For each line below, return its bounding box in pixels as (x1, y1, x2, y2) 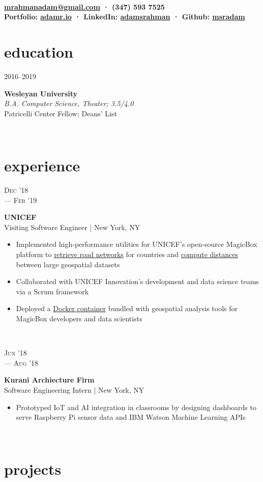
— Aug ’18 (4, 357, 39, 368)
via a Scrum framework (16, 286, 89, 296)
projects (4, 459, 62, 479)
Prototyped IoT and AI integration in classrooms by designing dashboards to (16, 401, 256, 412)
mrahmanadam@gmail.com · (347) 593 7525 (4, 1, 165, 12)
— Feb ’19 (4, 194, 37, 205)
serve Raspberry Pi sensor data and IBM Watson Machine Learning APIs (16, 412, 246, 422)
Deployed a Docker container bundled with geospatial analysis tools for (16, 303, 238, 314)
